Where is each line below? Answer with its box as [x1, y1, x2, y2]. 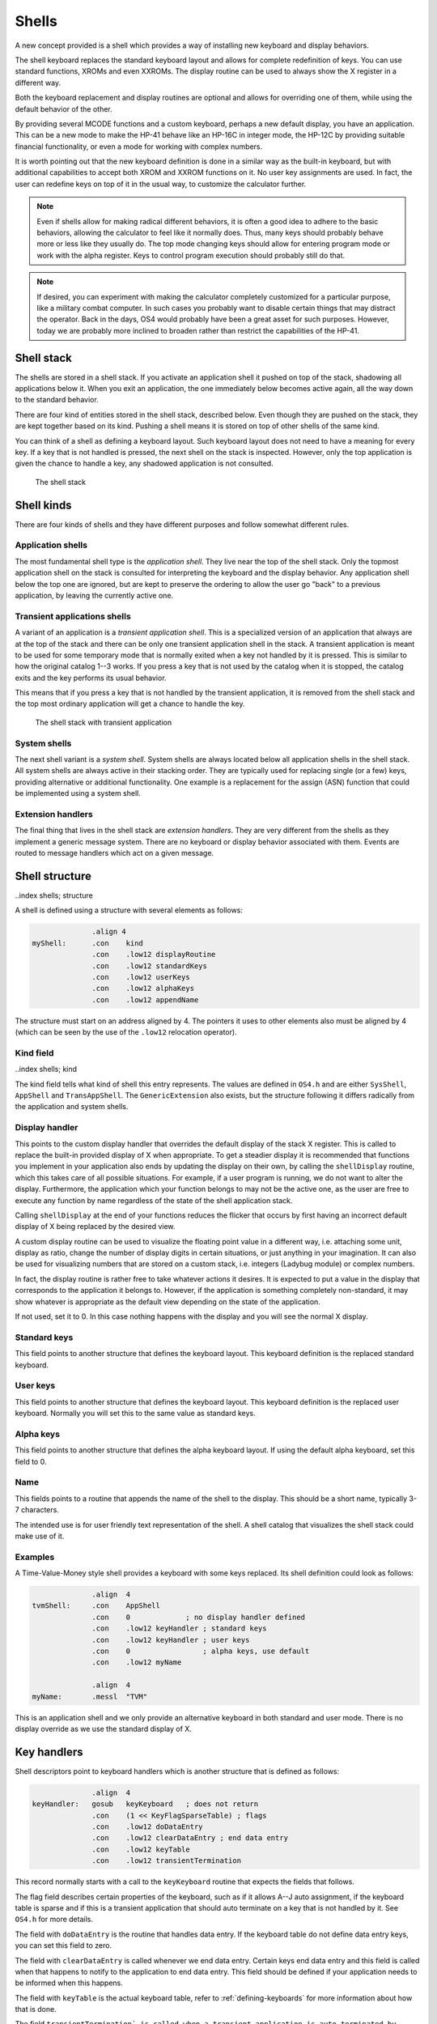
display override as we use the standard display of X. [15, 1724, 192, 1733]
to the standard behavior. [15, 395, 99, 405]
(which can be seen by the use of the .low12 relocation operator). [15, 1027, 238, 1037]
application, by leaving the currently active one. [15, 591, 174, 600]
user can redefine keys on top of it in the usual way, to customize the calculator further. [15, 179, 307, 189]
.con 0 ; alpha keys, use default [91, 1647, 310, 1656]
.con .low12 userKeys [91, 972, 190, 981]
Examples [15, 1551, 55, 1563]
